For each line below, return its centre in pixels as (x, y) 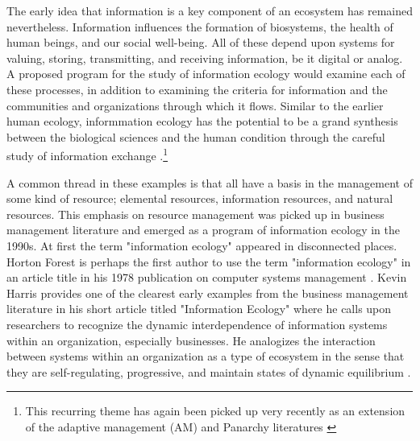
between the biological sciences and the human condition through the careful (196, 136)
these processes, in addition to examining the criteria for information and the (197, 89)
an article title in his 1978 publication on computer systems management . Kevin (207, 277)
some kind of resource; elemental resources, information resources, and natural (200, 198)
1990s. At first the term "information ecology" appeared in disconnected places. (202, 245)
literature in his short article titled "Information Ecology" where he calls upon (199, 309)
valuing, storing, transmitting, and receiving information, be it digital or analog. (205, 58)
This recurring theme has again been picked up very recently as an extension (215, 411)
